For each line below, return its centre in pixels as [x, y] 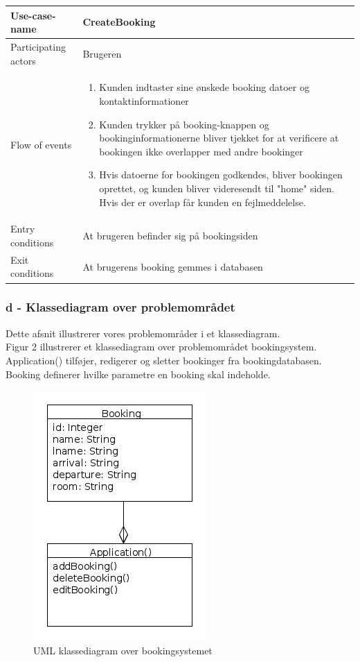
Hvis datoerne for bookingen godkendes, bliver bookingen [221, 175]
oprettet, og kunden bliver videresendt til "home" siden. [217, 188]
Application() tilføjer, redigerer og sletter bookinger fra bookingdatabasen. [164, 360]
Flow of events [41, 144]
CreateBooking [119, 22]
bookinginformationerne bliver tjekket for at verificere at [219, 138]
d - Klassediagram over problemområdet [120, 307]
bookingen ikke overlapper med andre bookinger [201, 151]
